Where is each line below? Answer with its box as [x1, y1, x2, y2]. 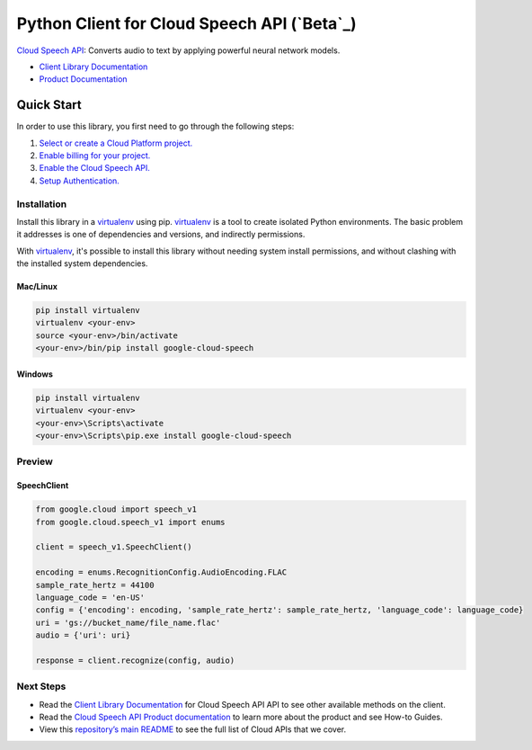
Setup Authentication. [39, 175, 120, 186]
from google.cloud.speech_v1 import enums [35, 517, 226, 527]
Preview [16, 455, 53, 468]
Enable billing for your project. [39, 150, 151, 161]
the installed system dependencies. [16, 258, 148, 269]
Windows [16, 369, 53, 379]
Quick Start [16, 97, 82, 112]
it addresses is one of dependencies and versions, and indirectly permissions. [16, 229, 306, 240]
